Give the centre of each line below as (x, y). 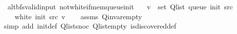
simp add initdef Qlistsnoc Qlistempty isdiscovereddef (90, 26)
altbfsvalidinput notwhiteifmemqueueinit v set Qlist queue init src (120, 6)
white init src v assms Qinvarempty (78, 16)
